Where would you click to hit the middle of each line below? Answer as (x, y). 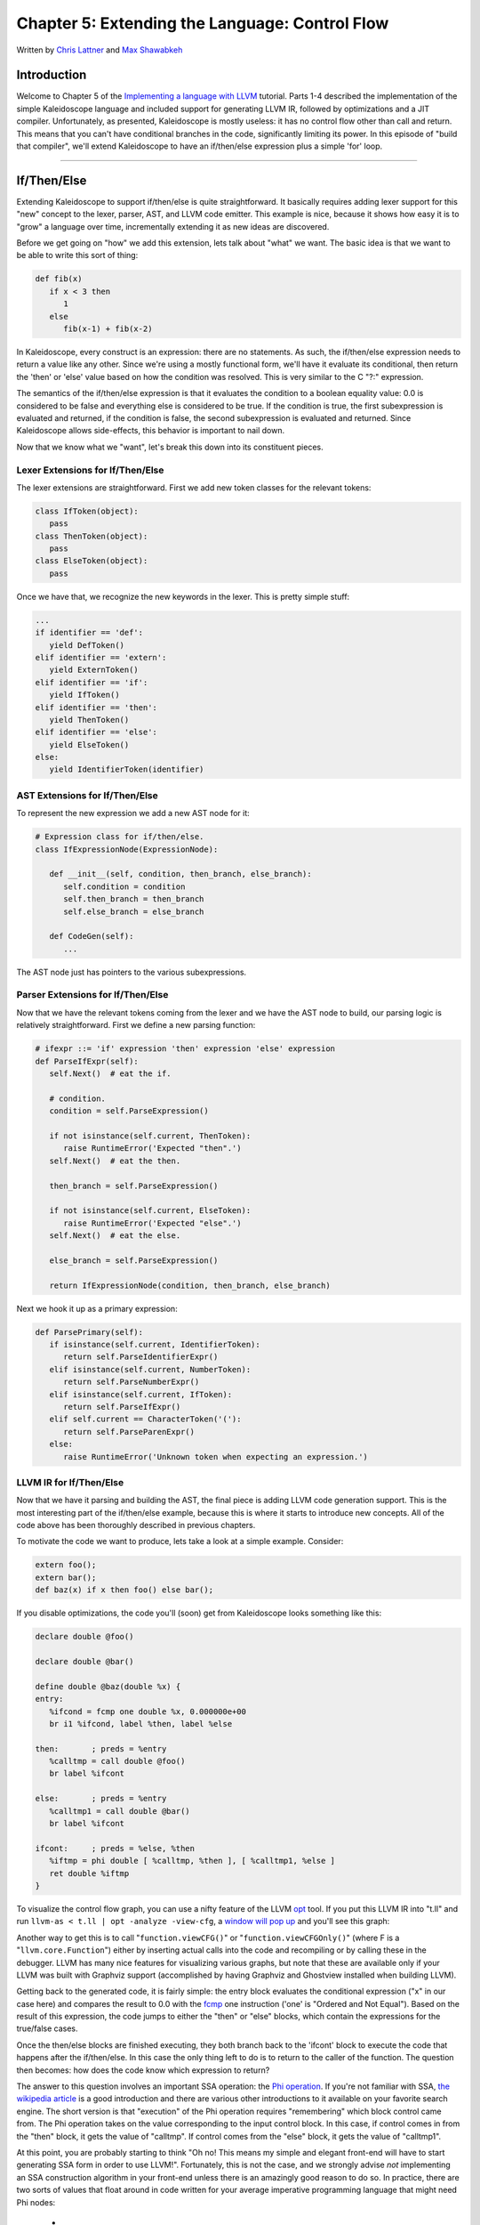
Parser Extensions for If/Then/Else (92, 995)
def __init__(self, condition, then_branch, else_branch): (180, 874)
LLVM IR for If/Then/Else (70, 1482)
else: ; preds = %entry (101, 1799)
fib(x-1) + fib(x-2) (108, 329)
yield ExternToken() (94, 670)
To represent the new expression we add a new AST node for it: (133, 813)
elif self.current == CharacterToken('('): (145, 1419)
